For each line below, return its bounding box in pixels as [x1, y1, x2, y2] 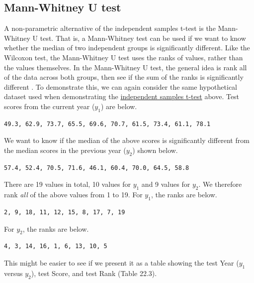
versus [4, 268, 23, 278]
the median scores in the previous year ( [4, 144, 126, 155]
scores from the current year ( [4, 101, 95, 111]
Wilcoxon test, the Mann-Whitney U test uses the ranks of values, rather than [4, 52, 243, 62]
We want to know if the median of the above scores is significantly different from [4, 135, 250, 145]
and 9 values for [141, 179, 190, 189]
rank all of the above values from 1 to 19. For [4, 189, 143, 200]
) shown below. [132, 144, 178, 155]
